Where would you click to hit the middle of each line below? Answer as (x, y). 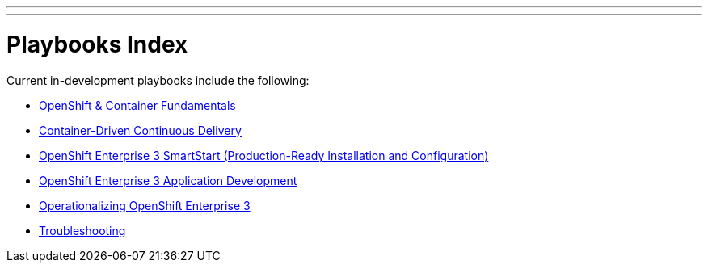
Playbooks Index (97, 44)
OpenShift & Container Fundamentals (137, 105)
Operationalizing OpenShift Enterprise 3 (145, 205)
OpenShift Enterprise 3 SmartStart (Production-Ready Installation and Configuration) (264, 155)
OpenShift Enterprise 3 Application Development (168, 180)
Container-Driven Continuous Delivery (140, 130)
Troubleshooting (82, 230)
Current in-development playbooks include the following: (158, 80)
